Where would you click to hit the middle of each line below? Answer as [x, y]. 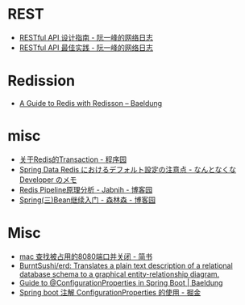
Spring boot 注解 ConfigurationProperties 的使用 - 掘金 [110, 292]
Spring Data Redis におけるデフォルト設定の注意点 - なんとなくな [128, 169]
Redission [42, 81]
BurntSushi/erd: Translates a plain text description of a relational [126, 265]
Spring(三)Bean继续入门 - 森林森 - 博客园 [87, 200]
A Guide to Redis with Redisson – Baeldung [91, 103]
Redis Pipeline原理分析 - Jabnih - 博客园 [86, 189]
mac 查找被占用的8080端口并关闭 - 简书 [86, 256]
